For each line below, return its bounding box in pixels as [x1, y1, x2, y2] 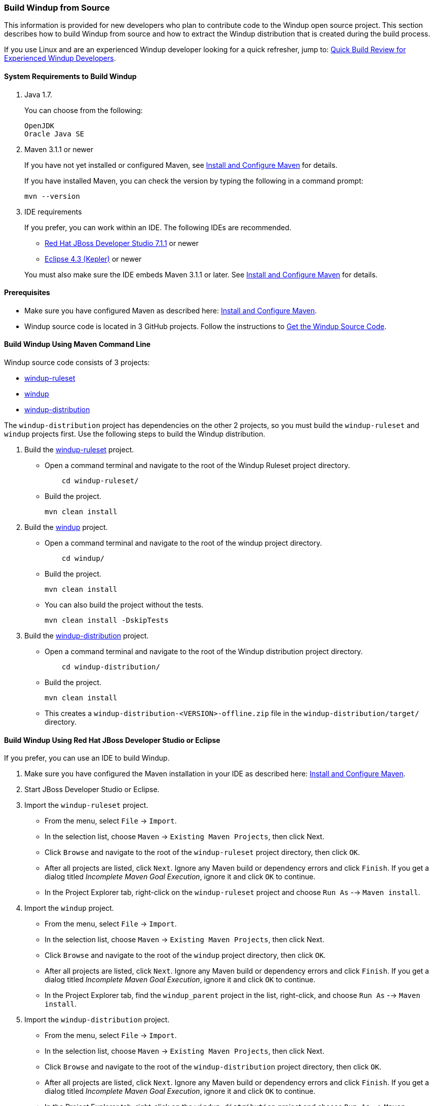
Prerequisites [4, 288, 50, 297]
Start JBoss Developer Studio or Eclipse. [24, 785, 160, 794]
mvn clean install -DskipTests [45, 616, 169, 625]
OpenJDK [24, 121, 55, 130]
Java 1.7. [24, 90, 52, 99]
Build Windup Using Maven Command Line [4, 340, 151, 349]
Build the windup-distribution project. [24, 631, 149, 640]
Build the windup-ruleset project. [24, 445, 134, 454]
